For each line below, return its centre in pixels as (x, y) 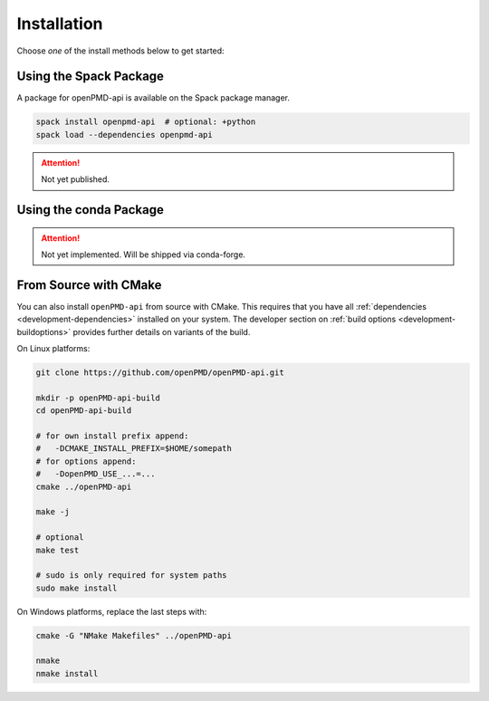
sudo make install (77, 588)
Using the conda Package (91, 210)
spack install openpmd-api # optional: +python (146, 122)
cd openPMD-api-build (84, 411)
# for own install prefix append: (112, 436)
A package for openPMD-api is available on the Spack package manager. (153, 98)
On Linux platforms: (53, 349)
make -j (53, 512)
